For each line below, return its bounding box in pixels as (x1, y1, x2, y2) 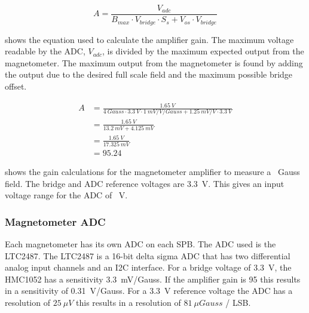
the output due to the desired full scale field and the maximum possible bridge (5, 68, 293, 81)
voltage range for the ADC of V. (5, 189, 128, 201)
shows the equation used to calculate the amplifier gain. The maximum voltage (5, 33, 294, 45)
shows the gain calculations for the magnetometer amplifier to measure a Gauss (5, 165, 300, 178)
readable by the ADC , (5, 45, 85, 57)
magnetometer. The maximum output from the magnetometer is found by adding (5, 56, 303, 69)
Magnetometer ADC (5, 214, 106, 229)
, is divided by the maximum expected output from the (102, 45, 304, 57)
